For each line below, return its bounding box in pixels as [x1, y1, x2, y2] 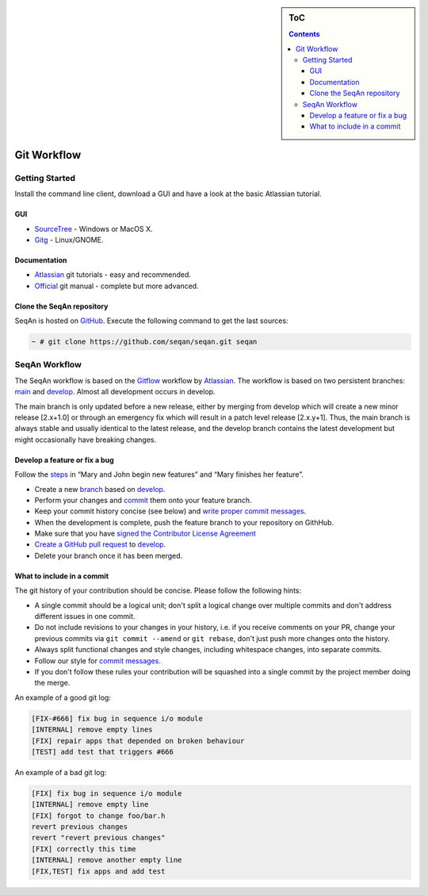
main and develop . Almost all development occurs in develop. [14, 387, 216, 397]
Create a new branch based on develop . [34, 484, 166, 494]
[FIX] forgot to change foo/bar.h [31, 811, 166, 820]
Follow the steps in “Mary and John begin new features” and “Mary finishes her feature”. [14, 470, 304, 479]
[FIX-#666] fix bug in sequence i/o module [31, 714, 204, 723]
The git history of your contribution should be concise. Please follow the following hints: [14, 586, 302, 595]
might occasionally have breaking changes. [14, 435, 157, 444]
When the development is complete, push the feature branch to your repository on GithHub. [34, 517, 334, 527]
